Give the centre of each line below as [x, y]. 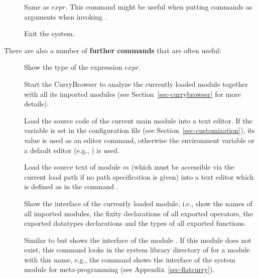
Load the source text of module [73, 167]
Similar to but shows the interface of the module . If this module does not [138, 240]
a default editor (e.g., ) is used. [72, 150]
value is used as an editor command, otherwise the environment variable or [139, 140]
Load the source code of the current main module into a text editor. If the [138, 120]
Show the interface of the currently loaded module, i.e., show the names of [138, 203]
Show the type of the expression [73, 67]
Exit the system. [49, 33]
